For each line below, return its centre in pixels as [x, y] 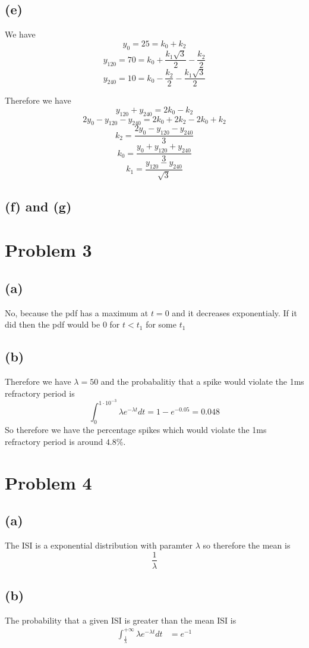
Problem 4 [48, 482]
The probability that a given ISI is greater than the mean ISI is [121, 620]
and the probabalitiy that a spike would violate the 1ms [202, 381]
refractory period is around [54, 441]
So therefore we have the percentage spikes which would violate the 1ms [136, 430]
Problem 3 [48, 250]
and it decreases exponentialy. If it [234, 312]
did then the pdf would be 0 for [62, 324]
